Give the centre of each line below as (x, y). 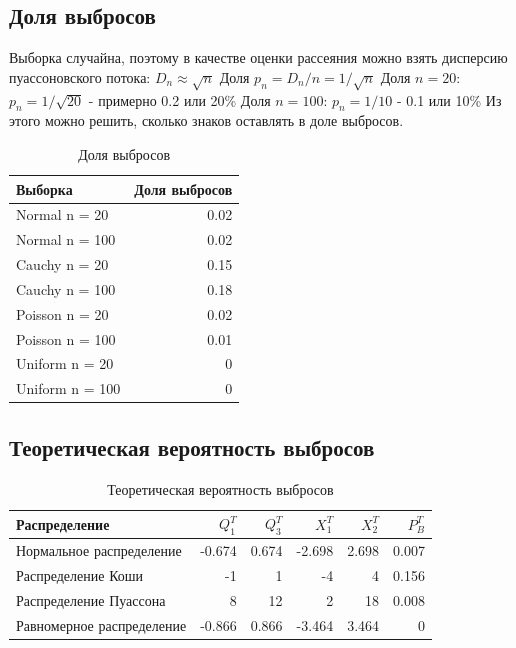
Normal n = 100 (66, 239)
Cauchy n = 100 (66, 288)
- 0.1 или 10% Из (449, 99)
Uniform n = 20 (65, 363)
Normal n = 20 (62, 214)
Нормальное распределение (99, 550)
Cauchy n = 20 (62, 264)
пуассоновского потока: (80, 76)
